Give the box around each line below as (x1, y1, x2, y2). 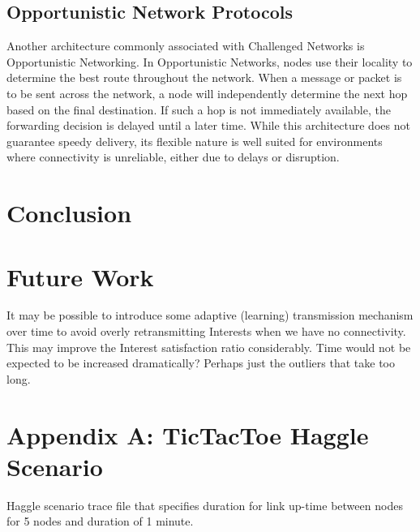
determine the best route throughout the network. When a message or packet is (6, 69, 402, 86)
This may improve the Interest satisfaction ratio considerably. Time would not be (6, 338, 411, 355)
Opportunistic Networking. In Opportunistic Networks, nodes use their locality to (6, 53, 413, 70)
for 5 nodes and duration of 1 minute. (6, 513, 194, 530)
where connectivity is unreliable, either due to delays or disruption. (6, 148, 340, 165)
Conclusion (6, 196, 132, 230)
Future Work (6, 260, 154, 293)
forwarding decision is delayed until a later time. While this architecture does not (6, 117, 410, 134)
